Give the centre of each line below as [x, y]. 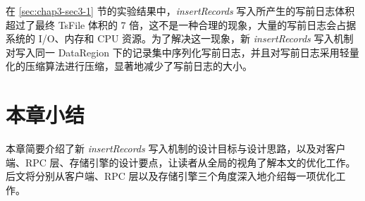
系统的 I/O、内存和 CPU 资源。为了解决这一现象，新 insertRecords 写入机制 [180, 38]
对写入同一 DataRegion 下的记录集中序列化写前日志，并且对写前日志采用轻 [178, 52]
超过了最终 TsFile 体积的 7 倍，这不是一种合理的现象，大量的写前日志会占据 [181, 24]
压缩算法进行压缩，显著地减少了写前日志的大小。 [138, 66]
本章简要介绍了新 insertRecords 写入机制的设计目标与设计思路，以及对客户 [176, 148]
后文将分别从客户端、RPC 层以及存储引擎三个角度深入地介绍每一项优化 [171, 176]
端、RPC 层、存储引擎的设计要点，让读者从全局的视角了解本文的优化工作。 [181, 162]
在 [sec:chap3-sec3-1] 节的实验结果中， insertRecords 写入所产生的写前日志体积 [180, 11]
